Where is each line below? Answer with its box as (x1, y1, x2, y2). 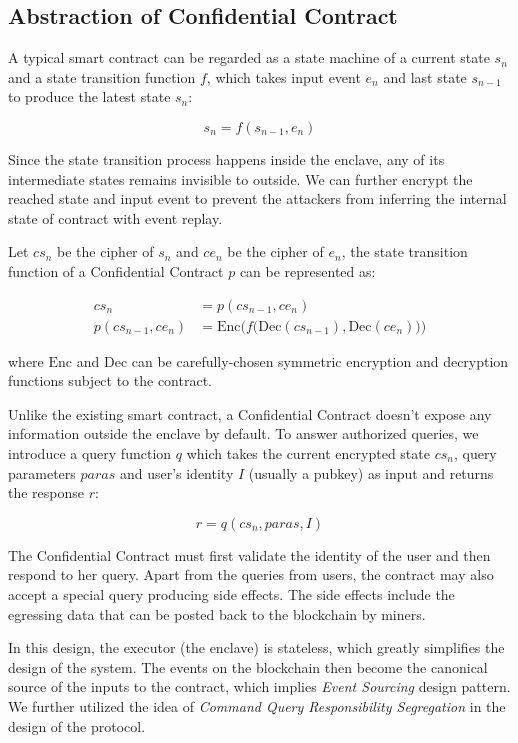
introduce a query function (8, 442, 172, 463)
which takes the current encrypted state (186, 442, 430, 463)
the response (8, 482, 85, 503)
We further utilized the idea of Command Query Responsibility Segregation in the (8, 695, 506, 716)
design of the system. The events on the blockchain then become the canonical (8, 656, 488, 677)
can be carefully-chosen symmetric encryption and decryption (131, 350, 509, 371)
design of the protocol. (8, 715, 146, 736)
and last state (383, 66, 467, 87)
